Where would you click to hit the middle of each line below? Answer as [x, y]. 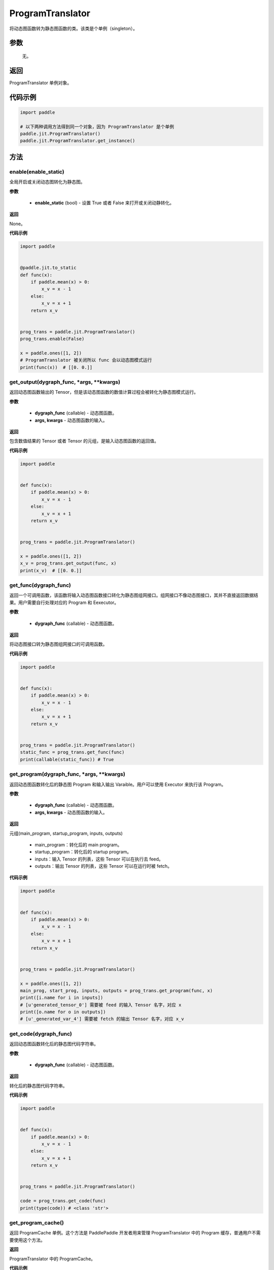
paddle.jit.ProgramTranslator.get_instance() [78, 141]
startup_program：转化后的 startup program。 [83, 852]
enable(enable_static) [37, 172]
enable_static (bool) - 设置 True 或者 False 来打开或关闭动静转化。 [105, 203]
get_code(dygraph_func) [41, 1034]
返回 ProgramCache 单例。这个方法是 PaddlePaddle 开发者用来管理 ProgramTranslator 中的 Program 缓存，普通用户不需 [135, 1233]
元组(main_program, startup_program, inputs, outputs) [66, 833]
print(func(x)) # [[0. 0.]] [56, 367]
